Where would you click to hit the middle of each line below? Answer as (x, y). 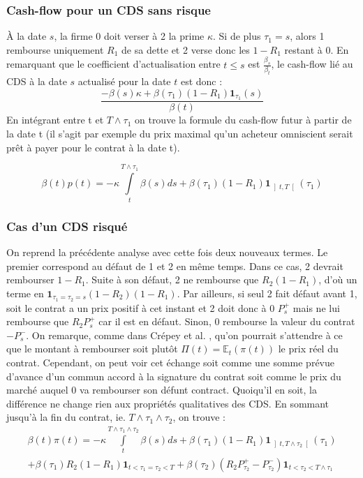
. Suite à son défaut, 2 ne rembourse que (172, 279)
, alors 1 (307, 36)
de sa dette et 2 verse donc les (186, 49)
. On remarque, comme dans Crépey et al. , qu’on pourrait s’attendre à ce (184, 335)
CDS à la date (37, 81)
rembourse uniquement (55, 49)
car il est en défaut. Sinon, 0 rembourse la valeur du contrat (227, 321)
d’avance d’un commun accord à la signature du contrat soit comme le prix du (174, 376)
